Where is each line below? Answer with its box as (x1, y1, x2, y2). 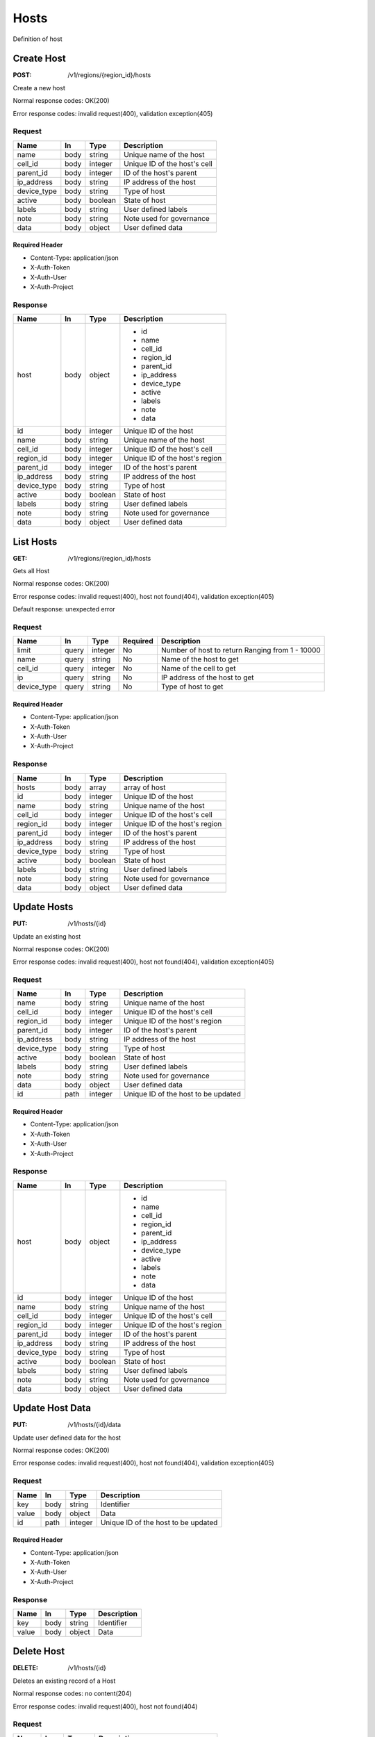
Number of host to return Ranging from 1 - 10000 (160, 645, 321, 655)
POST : (12, 71, 32, 79)
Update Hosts (12, 901, 74, 913)
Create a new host (12, 83, 65, 92)
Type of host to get (160, 682, 224, 691)
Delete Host (12, 1645, 65, 1657)
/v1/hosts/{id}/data (67, 1421, 122, 1429)
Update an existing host (12, 932, 81, 941)
